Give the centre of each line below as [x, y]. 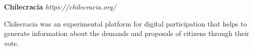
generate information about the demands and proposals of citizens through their [127, 33]
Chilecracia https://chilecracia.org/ [60, 6]
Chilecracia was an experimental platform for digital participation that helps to [126, 23]
